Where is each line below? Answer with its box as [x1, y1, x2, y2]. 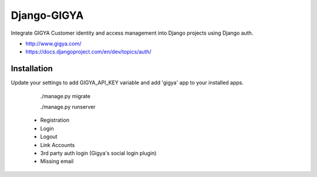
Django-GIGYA [11, 9, 84, 22]
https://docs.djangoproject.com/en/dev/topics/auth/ [25, 48, 152, 55]
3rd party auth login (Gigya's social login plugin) [40, 149, 157, 156]
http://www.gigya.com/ [25, 40, 82, 47]
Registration [40, 116, 70, 123]
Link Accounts [40, 141, 75, 148]
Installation [11, 64, 53, 74]
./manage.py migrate [40, 92, 91, 99]
